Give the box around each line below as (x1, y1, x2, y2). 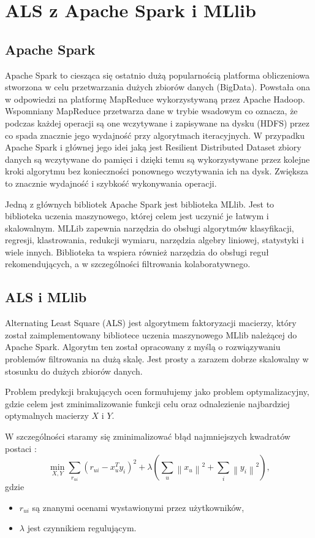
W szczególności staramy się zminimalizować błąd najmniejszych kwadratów (5, 430, 290, 443)
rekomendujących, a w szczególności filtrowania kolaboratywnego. (5, 257, 251, 270)
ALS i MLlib (5, 287, 87, 306)
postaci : (5, 442, 37, 454)
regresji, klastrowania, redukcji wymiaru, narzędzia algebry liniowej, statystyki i (5, 233, 304, 246)
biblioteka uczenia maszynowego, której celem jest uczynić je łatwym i (5, 209, 269, 222)
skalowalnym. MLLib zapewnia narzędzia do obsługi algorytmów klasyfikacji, (5, 221, 294, 234)
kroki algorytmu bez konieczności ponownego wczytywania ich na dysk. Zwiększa (5, 165, 308, 177)
